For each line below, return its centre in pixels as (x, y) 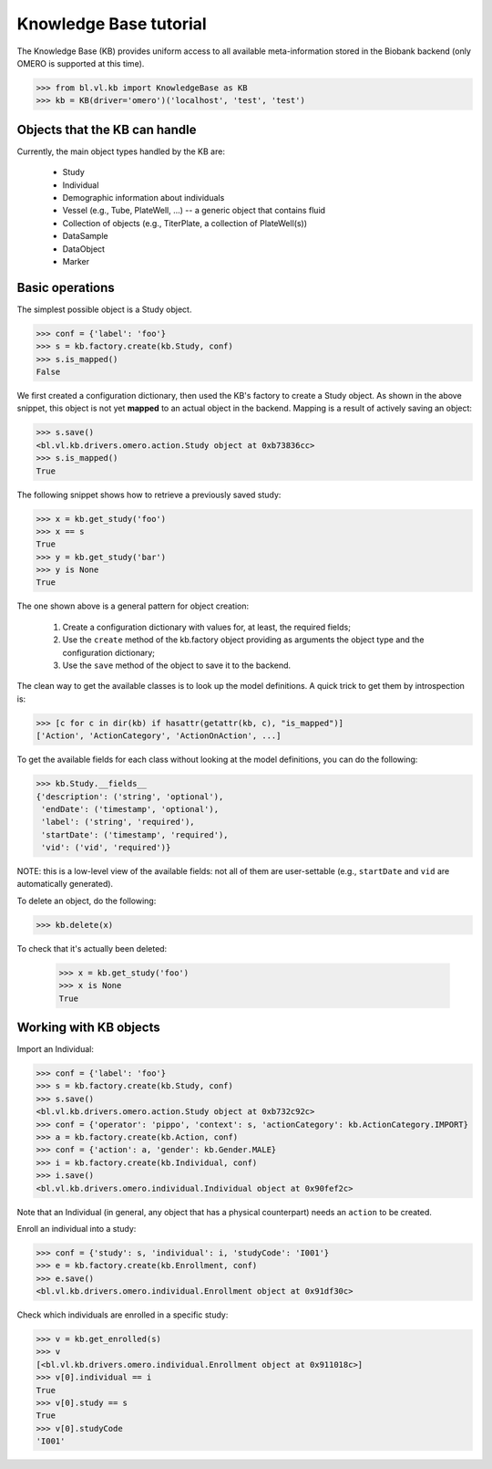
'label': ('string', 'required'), (118, 822)
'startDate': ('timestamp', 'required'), (135, 834)
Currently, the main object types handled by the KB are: (121, 151)
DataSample (85, 236)
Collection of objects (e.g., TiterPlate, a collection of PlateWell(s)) (185, 223)
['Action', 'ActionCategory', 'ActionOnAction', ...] (159, 736)
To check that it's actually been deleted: (92, 948)
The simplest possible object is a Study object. (104, 309)
